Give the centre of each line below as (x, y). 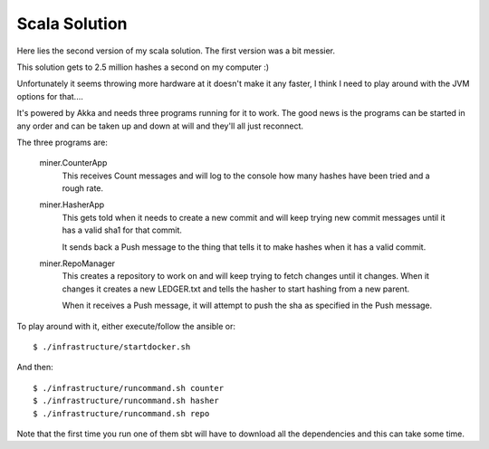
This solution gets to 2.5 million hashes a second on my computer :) (143, 67)
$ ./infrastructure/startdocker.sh (112, 347)
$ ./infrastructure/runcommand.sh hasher (126, 401)
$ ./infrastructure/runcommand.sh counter (129, 388)
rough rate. (83, 188)
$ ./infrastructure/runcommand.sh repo (121, 413)
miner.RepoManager (77, 263)
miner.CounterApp (73, 163)
